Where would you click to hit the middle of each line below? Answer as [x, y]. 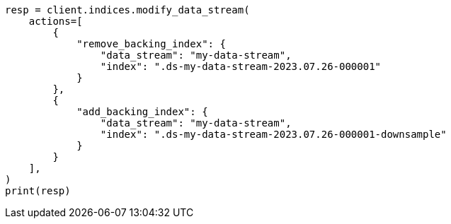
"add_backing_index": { [142, 112]
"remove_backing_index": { [151, 44]
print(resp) [38, 191]
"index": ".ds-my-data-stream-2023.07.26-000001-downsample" [273, 134]
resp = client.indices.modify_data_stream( [127, 10]
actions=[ [56, 21]
